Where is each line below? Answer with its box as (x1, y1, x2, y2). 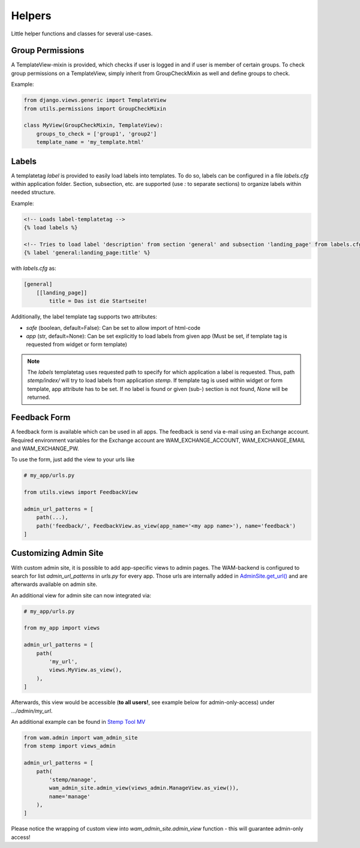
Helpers (11, 9, 52, 22)
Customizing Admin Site (11, 548, 104, 558)
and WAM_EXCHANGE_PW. (11, 444, 79, 452)
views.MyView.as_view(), (49, 666, 122, 673)
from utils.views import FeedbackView (23, 489, 138, 496)
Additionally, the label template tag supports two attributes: (11, 313, 157, 320)
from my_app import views (23, 624, 100, 632)
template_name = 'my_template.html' (36, 139, 144, 146)
